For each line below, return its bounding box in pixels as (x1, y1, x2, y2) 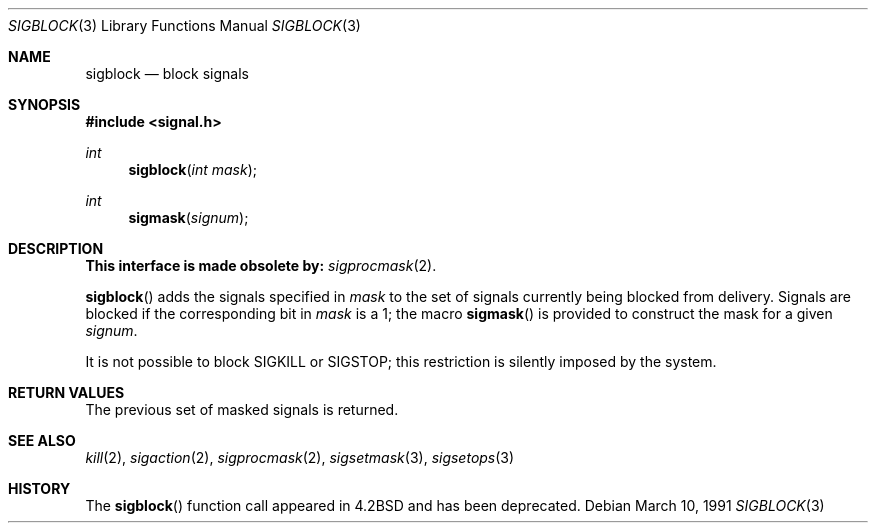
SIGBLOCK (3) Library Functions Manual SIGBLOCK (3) (8, 17, 361, 34)
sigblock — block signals (85, 65, 249, 82)
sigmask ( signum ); (128, 209, 249, 226)
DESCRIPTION (8, 240, 104, 257)
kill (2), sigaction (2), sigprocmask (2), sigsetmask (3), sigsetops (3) (85, 449, 515, 466)
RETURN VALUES (8, 384, 125, 401)
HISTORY (8, 480, 71, 497)
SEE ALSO (8, 432, 76, 449)
